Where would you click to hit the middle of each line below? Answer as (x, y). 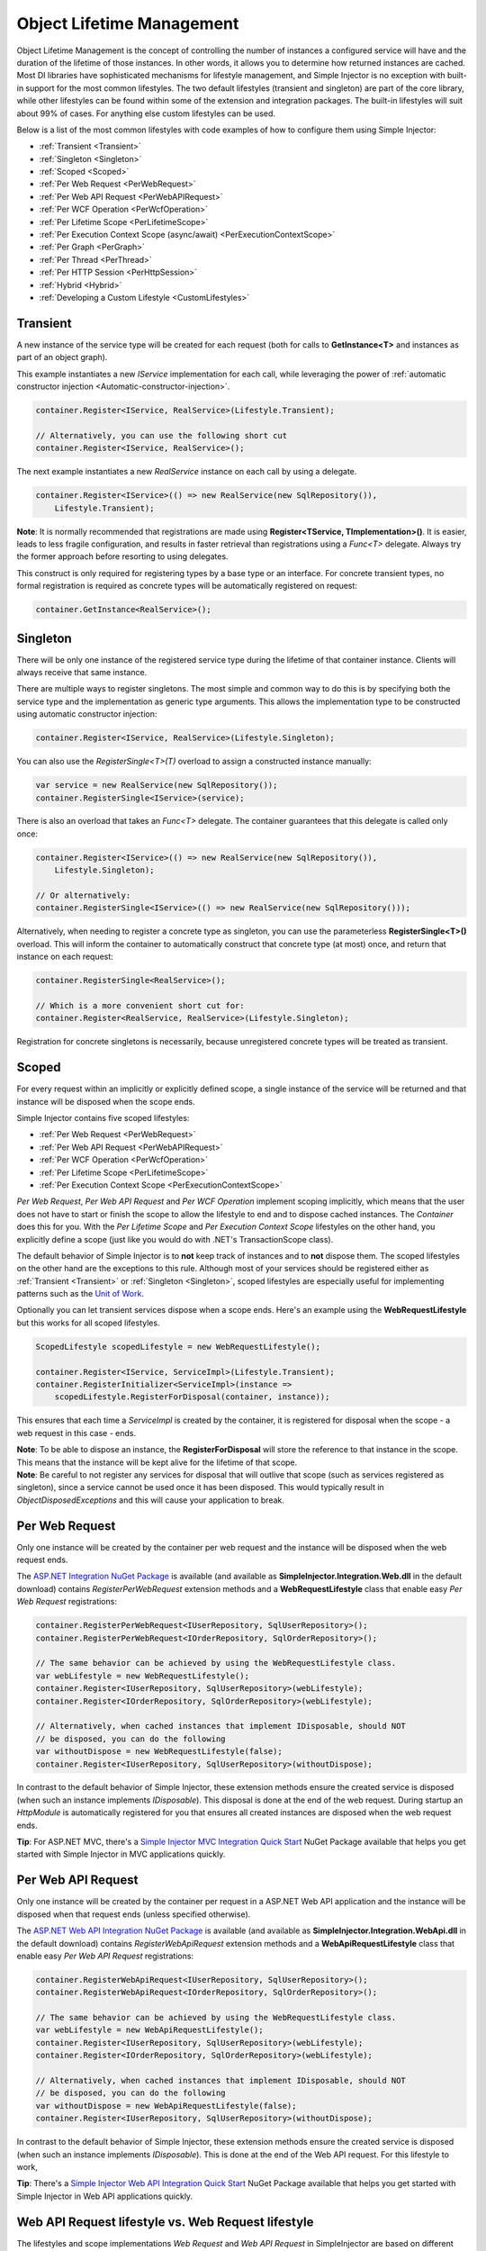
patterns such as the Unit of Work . (80, 1294)
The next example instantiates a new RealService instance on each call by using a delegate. (187, 472)
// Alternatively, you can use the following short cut (162, 435)
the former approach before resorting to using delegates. (122, 556)
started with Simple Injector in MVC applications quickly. (121, 1854)
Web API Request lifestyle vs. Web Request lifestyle (165, 2222)
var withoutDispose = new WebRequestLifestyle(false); (159, 1752)
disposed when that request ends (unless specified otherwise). (134, 1914)
